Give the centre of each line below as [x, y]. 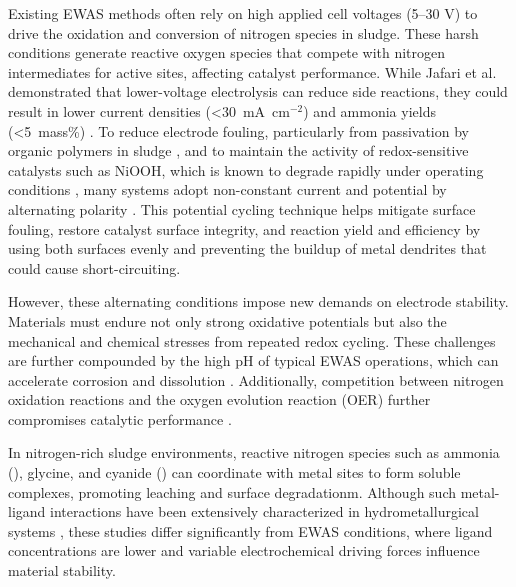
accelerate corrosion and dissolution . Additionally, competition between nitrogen [256, 379]
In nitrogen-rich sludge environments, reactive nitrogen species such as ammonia [254, 452]
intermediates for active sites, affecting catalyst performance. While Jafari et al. [252, 71]
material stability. [62, 570]
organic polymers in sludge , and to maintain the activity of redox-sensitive [238, 150]
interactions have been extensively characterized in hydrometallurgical [264, 511]
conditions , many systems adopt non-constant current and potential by [227, 189]
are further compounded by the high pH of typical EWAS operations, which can [253, 360]
